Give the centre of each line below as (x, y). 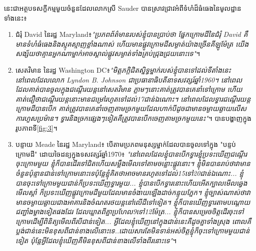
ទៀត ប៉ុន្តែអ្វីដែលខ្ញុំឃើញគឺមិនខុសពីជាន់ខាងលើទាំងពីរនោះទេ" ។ (96, 240)
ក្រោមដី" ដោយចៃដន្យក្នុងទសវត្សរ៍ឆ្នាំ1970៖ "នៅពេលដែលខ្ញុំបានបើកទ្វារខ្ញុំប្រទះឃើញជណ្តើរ (131, 153)
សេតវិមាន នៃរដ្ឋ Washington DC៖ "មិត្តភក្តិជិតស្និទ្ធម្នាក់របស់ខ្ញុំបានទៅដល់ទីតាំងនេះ (123, 70)
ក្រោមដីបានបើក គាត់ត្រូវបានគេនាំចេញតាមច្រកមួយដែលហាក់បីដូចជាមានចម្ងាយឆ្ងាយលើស (131, 108)
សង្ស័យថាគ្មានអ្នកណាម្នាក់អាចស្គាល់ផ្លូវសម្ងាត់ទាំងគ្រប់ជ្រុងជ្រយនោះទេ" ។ (108, 53)
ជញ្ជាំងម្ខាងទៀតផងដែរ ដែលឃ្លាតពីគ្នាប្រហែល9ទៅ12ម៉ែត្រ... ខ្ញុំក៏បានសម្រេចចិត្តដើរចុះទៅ (130, 211)
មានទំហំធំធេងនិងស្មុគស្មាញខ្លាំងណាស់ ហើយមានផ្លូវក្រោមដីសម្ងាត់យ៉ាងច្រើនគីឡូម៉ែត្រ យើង (132, 43)
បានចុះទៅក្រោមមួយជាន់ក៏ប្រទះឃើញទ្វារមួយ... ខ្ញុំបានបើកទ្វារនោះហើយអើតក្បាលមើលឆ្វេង (131, 182)
